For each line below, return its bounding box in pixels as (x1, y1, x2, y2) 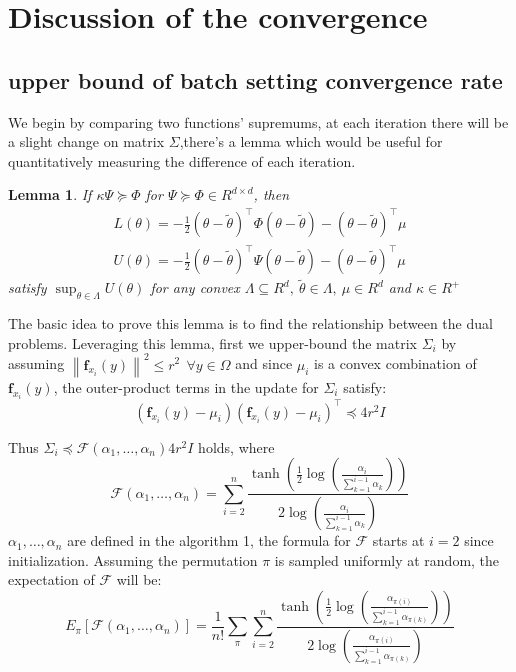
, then (253, 184, 290, 205)
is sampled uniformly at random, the (274, 549, 500, 570)
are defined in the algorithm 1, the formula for (67, 530, 351, 551)
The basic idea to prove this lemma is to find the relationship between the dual (8, 313, 493, 334)
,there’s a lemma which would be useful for (179, 131, 443, 152)
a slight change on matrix (8, 131, 165, 152)
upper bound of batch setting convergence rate (8, 64, 503, 95)
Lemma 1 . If (8, 184, 92, 205)
